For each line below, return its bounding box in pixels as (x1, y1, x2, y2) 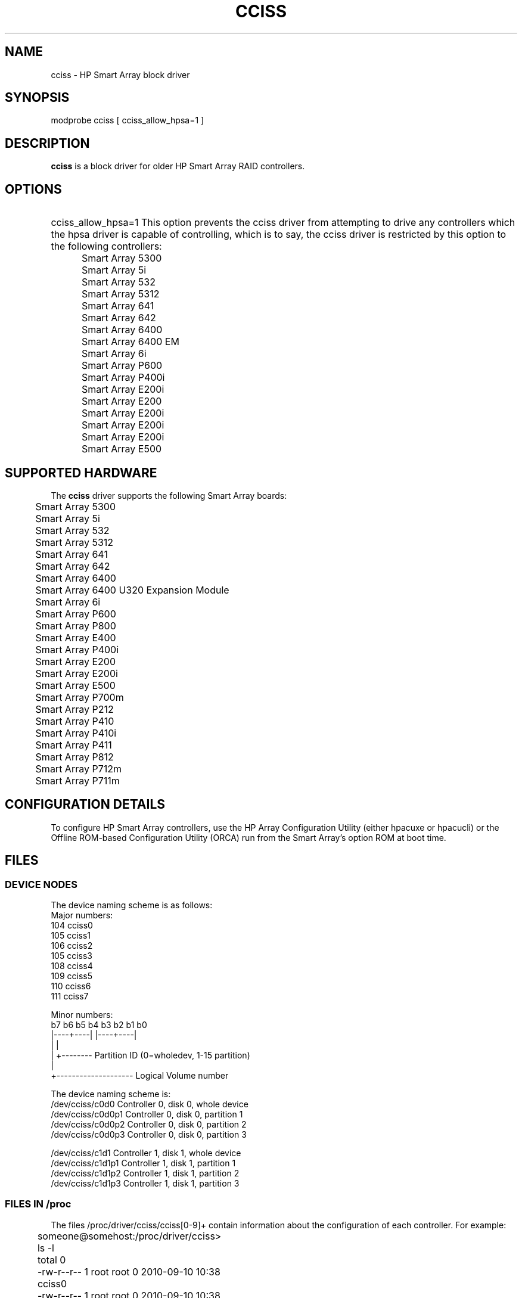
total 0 (37, 1253, 66, 1266)
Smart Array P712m (35, 762, 122, 775)
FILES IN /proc (5, 1198, 72, 1210)
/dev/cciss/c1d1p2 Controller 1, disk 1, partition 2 (51, 1168, 240, 1179)
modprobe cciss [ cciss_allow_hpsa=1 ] (51, 115, 204, 126)
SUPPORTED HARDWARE (5, 465, 157, 480)
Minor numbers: (51, 1010, 113, 1020)
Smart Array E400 (35, 631, 116, 644)
